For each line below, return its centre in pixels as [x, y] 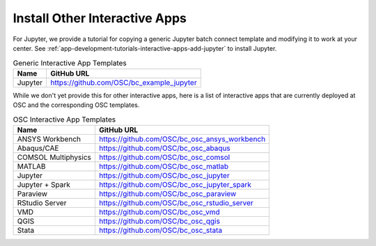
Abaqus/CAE [38, 148]
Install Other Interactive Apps [100, 18]
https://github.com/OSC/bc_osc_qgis [159, 221]
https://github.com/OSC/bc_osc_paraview [167, 193]
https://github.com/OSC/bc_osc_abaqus [165, 148]
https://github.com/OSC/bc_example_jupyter [124, 82]
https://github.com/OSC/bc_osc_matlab [164, 166]
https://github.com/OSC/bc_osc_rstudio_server [176, 203]
